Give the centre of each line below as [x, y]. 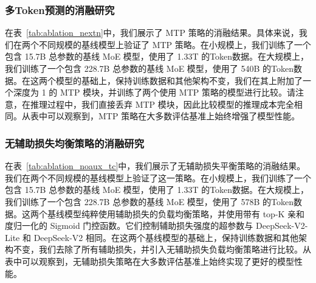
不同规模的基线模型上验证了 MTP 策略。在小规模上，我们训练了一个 [175, 44]
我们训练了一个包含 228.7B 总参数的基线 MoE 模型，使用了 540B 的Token [149, 68]
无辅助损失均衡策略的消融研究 [75, 143]
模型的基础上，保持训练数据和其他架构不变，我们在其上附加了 [179, 80]
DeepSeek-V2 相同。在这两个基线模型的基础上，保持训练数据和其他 [166, 237]
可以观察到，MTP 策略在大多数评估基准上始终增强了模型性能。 [173, 116]
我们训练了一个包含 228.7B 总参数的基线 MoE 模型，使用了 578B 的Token [149, 201]
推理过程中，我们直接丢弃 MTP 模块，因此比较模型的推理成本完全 [162, 104]
